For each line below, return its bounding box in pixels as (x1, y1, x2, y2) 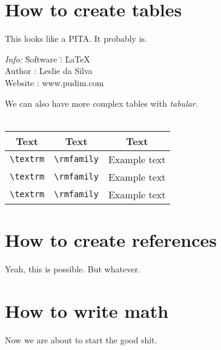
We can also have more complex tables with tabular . (5, 96, 198, 109)
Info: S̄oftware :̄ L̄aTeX (5, 52, 90, 65)
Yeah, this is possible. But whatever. (5, 262, 140, 275)
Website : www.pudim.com (5, 76, 104, 89)
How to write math (5, 298, 169, 323)
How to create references (5, 227, 217, 252)
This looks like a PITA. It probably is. (5, 32, 147, 45)
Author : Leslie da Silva (5, 64, 93, 77)
